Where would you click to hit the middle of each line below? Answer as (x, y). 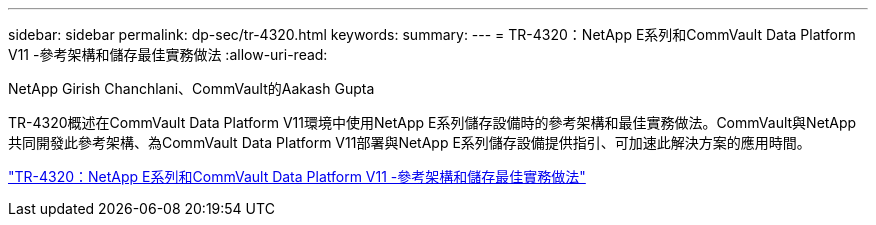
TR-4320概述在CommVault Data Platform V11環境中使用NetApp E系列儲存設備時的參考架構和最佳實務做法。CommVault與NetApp (432, 122)
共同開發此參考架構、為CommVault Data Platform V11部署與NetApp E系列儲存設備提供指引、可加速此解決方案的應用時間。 (409, 142)
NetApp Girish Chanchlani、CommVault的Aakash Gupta (191, 88)
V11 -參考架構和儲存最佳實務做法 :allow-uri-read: (168, 54)
